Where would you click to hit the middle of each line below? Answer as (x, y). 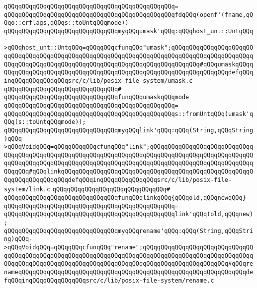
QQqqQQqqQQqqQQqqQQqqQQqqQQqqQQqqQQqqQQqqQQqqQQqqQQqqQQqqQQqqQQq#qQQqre (129, 264)
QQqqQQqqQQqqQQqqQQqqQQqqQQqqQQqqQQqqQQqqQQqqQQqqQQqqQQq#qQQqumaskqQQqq (129, 64)
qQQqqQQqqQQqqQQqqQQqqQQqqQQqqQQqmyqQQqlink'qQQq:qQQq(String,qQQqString (129, 130)
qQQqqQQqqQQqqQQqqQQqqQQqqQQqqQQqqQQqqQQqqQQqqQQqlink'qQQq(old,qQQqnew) (129, 214)
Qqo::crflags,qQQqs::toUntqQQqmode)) (66, 23)
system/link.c (27, 190)
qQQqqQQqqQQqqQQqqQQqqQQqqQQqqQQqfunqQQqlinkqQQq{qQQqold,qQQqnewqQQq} (125, 198)
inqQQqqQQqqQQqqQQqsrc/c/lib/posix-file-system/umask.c (98, 81)
